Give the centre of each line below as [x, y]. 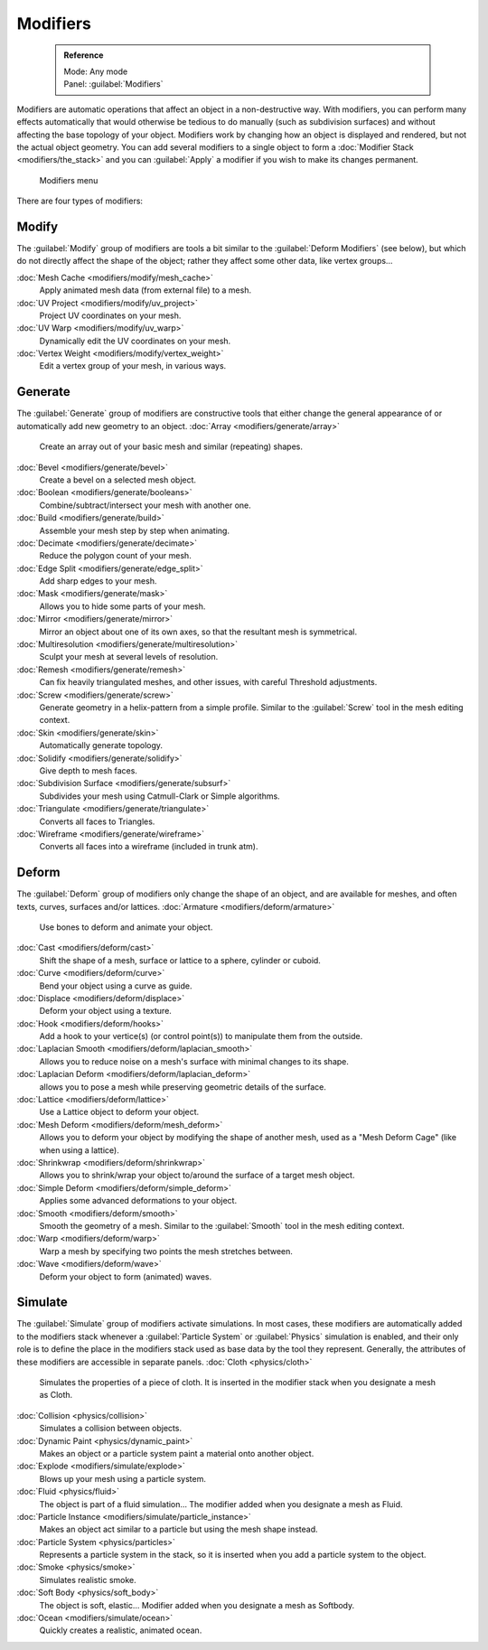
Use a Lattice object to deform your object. [119, 1112]
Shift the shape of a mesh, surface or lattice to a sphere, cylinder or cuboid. [180, 960]
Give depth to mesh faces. [88, 770]
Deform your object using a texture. [105, 1011]
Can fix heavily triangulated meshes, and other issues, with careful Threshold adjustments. [208, 682]
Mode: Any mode [96, 71]
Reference [84, 55]
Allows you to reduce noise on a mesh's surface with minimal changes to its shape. [194, 1061]
